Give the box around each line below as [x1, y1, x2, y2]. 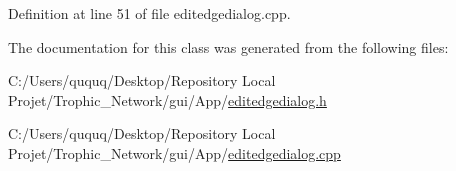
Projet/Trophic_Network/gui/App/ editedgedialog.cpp [8, 142, 341, 163]
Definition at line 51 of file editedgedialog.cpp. [8, 3, 291, 23]
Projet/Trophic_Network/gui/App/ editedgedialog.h [8, 89, 327, 110]
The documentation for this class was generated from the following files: [8, 36, 449, 57]
